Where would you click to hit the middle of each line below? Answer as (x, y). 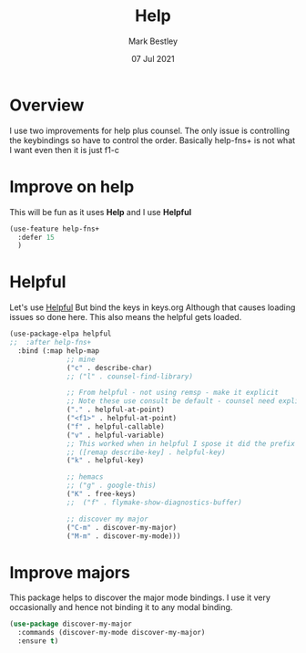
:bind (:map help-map (59, 351)
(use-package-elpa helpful (61, 334)
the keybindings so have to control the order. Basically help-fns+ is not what (153, 140)
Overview (47, 105)
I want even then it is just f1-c (65, 150)
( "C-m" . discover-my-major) (122, 527)
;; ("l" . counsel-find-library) (130, 376)
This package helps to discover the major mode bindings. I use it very (140, 597)
